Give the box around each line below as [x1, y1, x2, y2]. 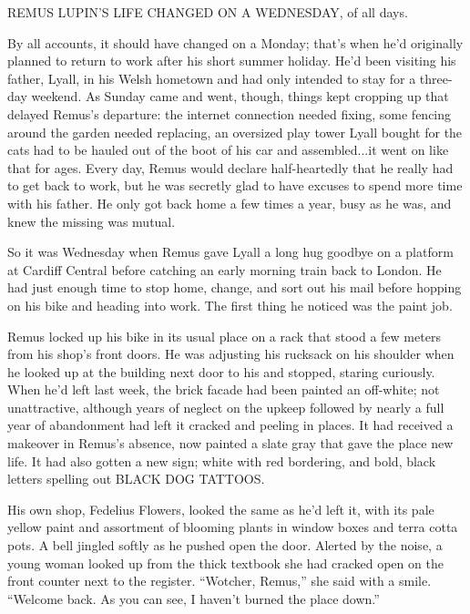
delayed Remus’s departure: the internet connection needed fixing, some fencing [7, 104, 452, 123]
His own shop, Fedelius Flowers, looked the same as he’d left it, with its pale [7, 499, 434, 518]
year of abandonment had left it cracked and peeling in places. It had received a [7, 415, 454, 435]
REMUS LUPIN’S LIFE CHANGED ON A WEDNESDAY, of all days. [7, 3, 408, 21]
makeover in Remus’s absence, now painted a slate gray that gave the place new [7, 434, 454, 453]
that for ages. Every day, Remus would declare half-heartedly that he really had [7, 158, 454, 177]
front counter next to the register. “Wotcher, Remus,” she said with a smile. [7, 571, 432, 590]
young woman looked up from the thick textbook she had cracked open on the [7, 553, 444, 572]
